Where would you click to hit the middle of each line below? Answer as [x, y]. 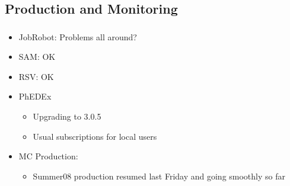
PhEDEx [35, 96]
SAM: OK [37, 57]
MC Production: [48, 156]
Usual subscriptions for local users [95, 136]
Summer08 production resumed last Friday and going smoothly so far [159, 176]
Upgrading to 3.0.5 [67, 116]
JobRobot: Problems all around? [78, 36]
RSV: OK [36, 76]
